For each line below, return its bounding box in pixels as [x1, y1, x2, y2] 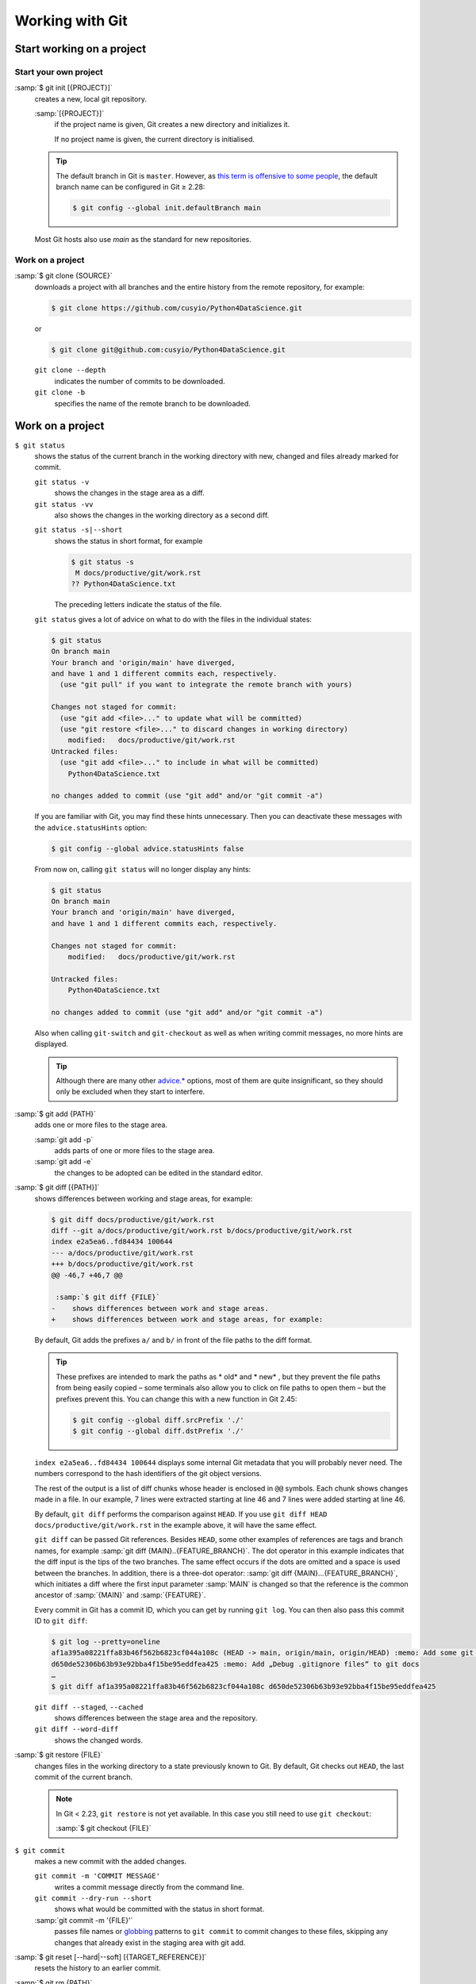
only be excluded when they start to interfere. [56, 1087, 205, 1097]
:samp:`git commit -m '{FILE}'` [34, 1915, 133, 1924]
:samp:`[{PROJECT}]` [34, 109, 105, 118]
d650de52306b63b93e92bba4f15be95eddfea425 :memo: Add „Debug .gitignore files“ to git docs [51, 1659, 420, 1668]
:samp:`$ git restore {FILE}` [14, 1750, 103, 1759]
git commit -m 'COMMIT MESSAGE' [34, 1871, 160, 1881]
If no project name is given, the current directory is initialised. [54, 134, 255, 144]
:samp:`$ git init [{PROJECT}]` [14, 83, 113, 93]
